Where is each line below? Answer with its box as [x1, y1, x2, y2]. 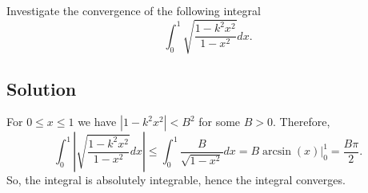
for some [198, 113, 241, 130]
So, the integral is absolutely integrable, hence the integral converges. [6, 171, 346, 188]
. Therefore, [273, 113, 330, 130]
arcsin [262, 146, 291, 158]
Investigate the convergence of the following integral [6, 2, 261, 18]
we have [78, 113, 117, 130]
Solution [6, 76, 77, 100]
